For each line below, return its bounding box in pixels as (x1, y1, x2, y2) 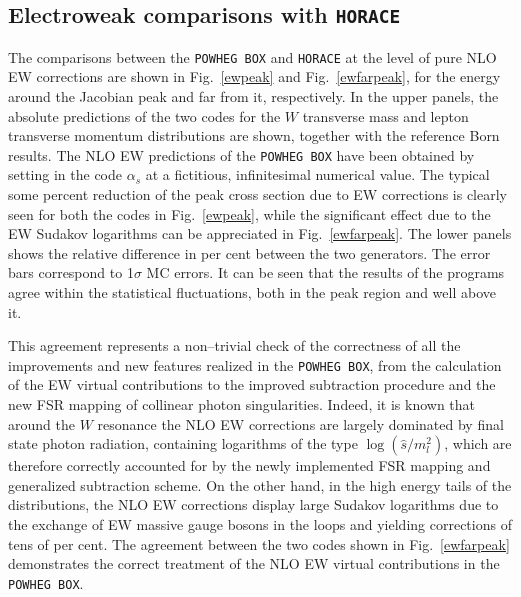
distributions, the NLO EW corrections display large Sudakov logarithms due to (8, 494, 499, 515)
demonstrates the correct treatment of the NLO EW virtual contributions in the (8, 553, 500, 574)
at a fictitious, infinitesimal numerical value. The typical (145, 164, 490, 185)
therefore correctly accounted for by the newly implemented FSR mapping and (8, 455, 491, 476)
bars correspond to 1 (8, 262, 134, 283)
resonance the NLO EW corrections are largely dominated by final (97, 413, 504, 434)
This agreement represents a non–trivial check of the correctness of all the (8, 335, 461, 356)
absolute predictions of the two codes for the (8, 105, 281, 126)
